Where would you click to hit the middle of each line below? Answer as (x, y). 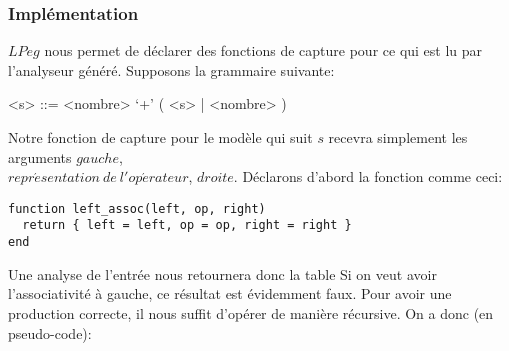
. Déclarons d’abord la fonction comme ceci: (368, 176)
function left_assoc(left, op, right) (137, 208)
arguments (40, 156)
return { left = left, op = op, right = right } (187, 225)
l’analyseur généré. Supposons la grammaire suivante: (171, 69)
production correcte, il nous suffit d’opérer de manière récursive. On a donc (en (251, 312)
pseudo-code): (50, 332)
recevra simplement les (398, 137)
